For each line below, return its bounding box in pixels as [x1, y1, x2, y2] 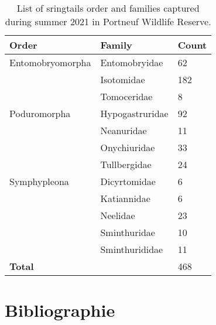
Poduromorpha [9, 107, 71, 120]
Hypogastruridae [100, 107, 169, 120]
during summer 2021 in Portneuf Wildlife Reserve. [5, 15, 211, 28]
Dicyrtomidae [100, 175, 156, 188]
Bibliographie [5, 298, 115, 322]
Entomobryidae [100, 56, 163, 69]
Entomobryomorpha [9, 56, 91, 69]
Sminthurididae [100, 242, 163, 256]
